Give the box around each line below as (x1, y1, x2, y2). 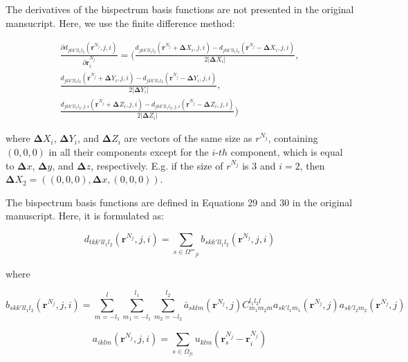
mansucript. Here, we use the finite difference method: (6, 15, 235, 30)
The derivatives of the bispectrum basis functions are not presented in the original (6, 2, 354, 16)
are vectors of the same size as (124, 131, 252, 145)
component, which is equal (230, 144, 343, 159)
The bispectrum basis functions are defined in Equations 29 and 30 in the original (6, 194, 353, 209)
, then (299, 158, 325, 172)
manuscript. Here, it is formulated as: (6, 208, 165, 223)
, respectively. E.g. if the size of (91, 158, 223, 172)
